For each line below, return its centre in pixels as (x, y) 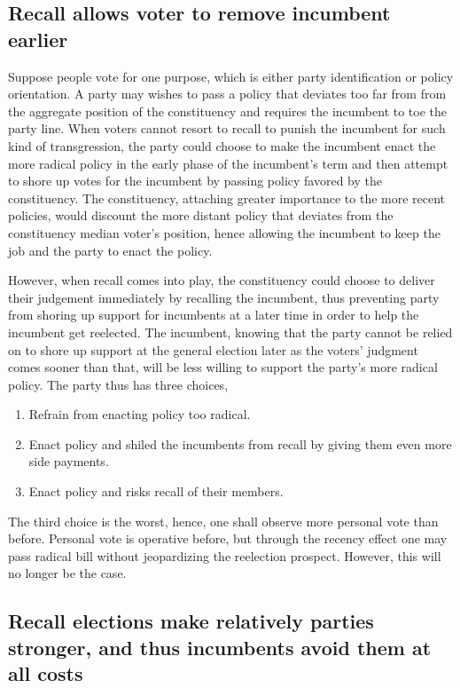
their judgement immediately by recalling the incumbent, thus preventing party (224, 297)
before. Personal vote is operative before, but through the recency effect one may (228, 538)
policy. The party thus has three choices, (118, 384)
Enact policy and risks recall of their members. (156, 491)
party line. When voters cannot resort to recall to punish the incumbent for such (227, 128)
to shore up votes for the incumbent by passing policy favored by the (195, 181)
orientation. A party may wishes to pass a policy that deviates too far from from (227, 94)
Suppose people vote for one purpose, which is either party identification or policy (231, 76)
